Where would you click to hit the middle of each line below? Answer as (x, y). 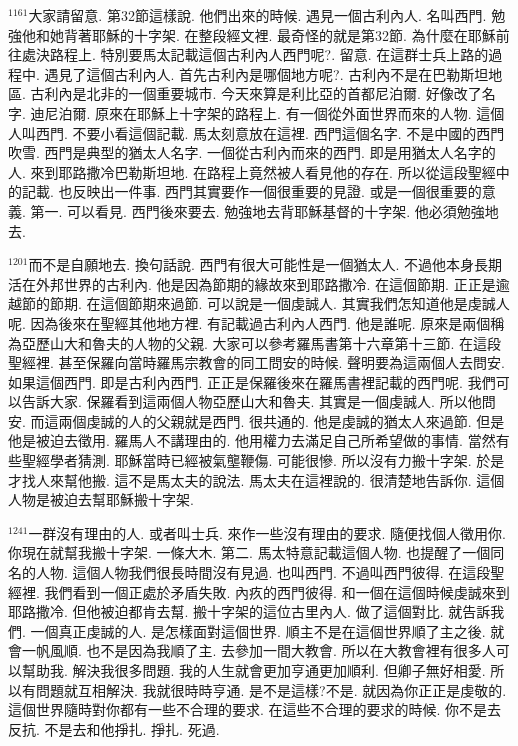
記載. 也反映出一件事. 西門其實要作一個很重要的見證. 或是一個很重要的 (251, 191)
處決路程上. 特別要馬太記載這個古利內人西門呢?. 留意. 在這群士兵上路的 (255, 54)
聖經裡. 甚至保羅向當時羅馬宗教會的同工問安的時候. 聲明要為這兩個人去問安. (256, 362)
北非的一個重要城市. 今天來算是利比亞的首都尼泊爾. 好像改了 (284, 93)
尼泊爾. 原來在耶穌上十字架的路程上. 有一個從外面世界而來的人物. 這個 (274, 112)
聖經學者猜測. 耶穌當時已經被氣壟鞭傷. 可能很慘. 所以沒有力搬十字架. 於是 (263, 460)
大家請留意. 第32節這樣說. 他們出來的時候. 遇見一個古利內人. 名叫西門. (257, 15)
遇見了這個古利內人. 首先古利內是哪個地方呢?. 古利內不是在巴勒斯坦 (266, 73)
